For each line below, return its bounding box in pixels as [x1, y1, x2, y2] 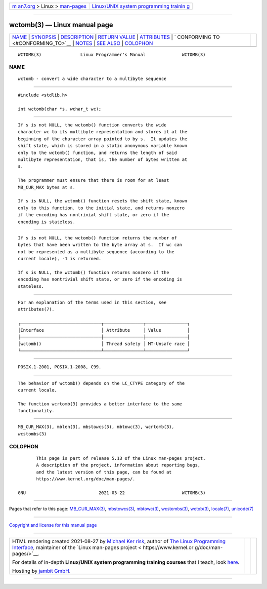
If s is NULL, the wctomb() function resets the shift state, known [18, 198, 187, 204]
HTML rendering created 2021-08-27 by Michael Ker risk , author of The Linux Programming [12, 538, 226, 545]
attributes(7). [18, 307, 55, 312]
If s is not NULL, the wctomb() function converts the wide [18, 122, 167, 128]
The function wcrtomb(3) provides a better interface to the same [18, 401, 182, 407]
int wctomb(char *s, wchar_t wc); [18, 106, 101, 112]
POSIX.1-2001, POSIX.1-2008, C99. [18, 364, 101, 370]
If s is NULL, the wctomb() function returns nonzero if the [18, 270, 169, 275]
